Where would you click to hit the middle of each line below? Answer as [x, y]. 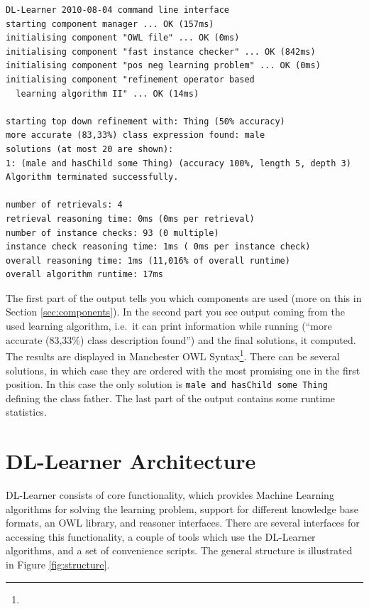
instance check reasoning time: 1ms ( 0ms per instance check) [158, 247]
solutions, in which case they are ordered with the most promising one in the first [183, 370]
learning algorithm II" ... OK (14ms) [108, 93]
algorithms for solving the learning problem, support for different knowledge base [182, 508]
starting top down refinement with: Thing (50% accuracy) [145, 121]
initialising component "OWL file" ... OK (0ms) [123, 38]
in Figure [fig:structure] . [58, 565]
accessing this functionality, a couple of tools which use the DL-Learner [161, 536]
